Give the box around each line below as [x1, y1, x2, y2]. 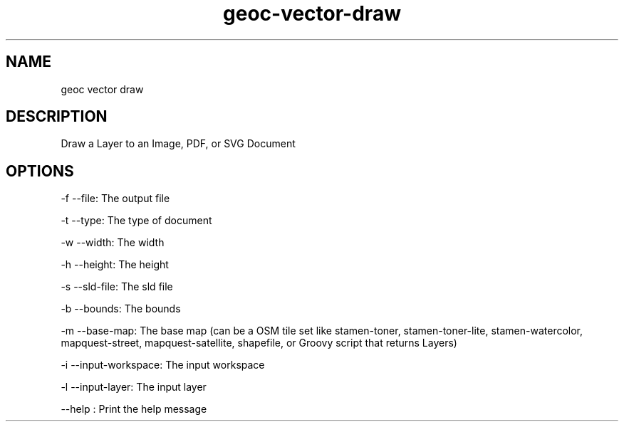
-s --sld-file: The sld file [61, 280, 173, 293]
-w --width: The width [61, 236, 165, 249]
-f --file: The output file [61, 192, 170, 205]
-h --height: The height [61, 258, 169, 271]
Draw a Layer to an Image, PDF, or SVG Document [61, 137, 296, 150]
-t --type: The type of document [61, 214, 212, 227]
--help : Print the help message [61, 403, 207, 416]
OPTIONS [6, 162, 74, 180]
